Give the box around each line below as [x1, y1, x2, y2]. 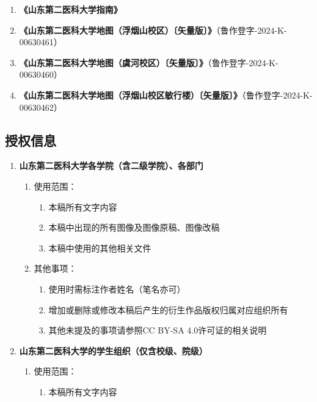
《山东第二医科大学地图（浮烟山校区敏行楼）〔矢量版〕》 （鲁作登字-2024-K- [19, 88, 313, 101]
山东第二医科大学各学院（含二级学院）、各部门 [19, 159, 203, 172]
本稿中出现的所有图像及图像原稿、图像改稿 [48, 221, 220, 234]
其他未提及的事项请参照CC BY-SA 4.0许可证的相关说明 [48, 324, 267, 337]
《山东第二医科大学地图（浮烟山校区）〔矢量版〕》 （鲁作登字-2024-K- [19, 23, 287, 36]
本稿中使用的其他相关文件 [48, 241, 151, 254]
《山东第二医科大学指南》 [19, 3, 122, 15]
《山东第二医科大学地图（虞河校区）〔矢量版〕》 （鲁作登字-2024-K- [19, 56, 279, 69]
